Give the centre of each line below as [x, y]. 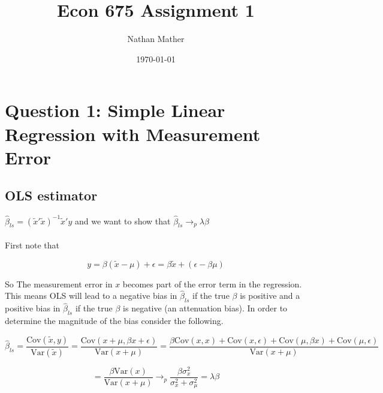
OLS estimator [51, 195]
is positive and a [270, 295]
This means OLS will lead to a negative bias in [91, 295]
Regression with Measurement [133, 133]
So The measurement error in [59, 283]
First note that [32, 244]
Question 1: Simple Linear [115, 110]
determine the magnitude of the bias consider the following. [114, 321]
